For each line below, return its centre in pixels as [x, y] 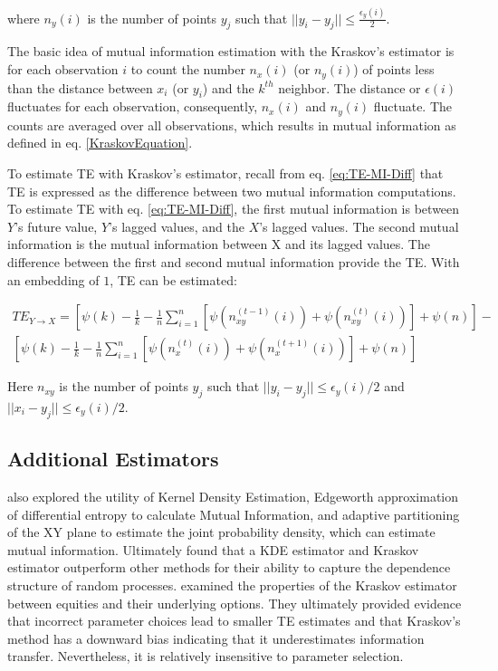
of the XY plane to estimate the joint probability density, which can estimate [221, 532]
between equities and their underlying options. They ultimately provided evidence [235, 603]
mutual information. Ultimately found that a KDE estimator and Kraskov [213, 549]
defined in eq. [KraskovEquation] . [100, 143]
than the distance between [80, 87]
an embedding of [53, 279]
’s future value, [56, 226]
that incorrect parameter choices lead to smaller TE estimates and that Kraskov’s [234, 621]
